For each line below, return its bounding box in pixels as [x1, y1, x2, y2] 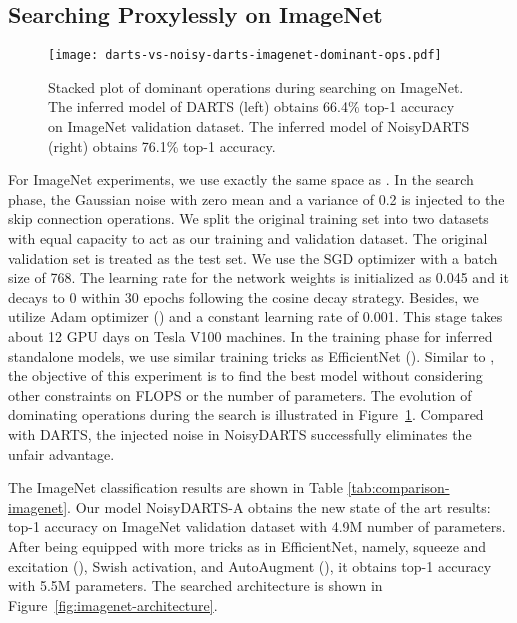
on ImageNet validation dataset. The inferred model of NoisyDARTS [48, 116, 470, 137]
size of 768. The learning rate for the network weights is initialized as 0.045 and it [8, 267, 509, 288]
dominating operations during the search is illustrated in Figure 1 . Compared [8, 404, 484, 425]
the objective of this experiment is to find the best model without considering [8, 365, 483, 386]
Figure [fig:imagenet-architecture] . [8, 594, 218, 615]
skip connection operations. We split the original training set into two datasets [8, 208, 489, 229]
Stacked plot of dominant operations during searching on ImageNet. [48, 76, 464, 97]
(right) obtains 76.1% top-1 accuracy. [48, 135, 276, 156]
